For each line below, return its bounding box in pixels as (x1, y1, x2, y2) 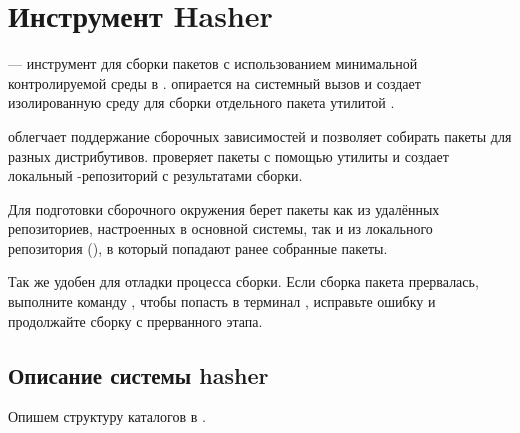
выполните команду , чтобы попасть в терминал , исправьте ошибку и (8, 291, 436, 312)
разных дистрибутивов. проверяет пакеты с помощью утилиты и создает (8, 145, 449, 166)
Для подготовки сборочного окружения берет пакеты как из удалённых (8, 198, 440, 219)
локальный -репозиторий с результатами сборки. (8, 165, 303, 186)
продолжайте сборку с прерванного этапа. (8, 310, 263, 331)
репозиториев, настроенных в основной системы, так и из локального (8, 218, 433, 239)
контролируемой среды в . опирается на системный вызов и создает (8, 72, 421, 93)
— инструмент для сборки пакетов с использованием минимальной (8, 53, 418, 74)
